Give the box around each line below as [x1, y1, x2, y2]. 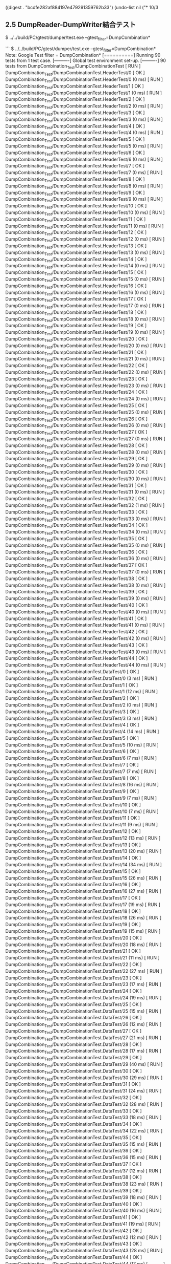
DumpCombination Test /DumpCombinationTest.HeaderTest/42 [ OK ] [5, 629, 148, 636]
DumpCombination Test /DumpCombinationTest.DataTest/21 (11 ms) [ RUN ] [5, 955, 160, 962]
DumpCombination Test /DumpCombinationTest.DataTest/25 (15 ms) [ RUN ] [5, 1008, 162, 1015]
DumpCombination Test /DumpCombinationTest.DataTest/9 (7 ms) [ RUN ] [5, 795, 157, 802]
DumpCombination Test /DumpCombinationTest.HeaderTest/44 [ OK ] [5, 655, 148, 662]
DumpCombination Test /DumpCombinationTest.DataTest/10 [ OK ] [5, 801, 141, 809]
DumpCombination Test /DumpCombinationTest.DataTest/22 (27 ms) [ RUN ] [5, 968, 162, 975]
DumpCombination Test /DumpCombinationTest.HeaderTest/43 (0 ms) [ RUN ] [5, 649, 166, 656]
